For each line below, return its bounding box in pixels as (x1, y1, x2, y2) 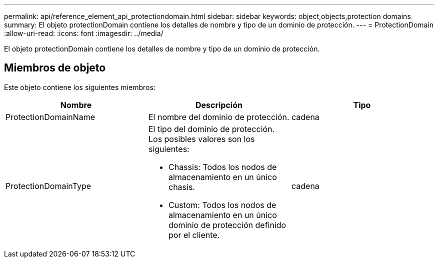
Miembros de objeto (4, 61, 106, 74)
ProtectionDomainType (5, 180, 91, 191)
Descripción (195, 99, 242, 110)
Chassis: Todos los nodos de (168, 161, 277, 172)
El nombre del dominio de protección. (148, 111, 289, 122)
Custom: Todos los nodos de (168, 199, 276, 210)
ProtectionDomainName (5, 111, 95, 122)
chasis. (168, 181, 195, 192)
